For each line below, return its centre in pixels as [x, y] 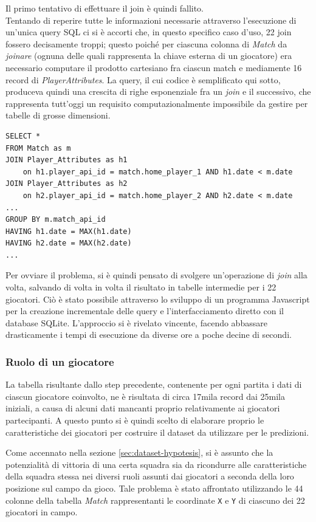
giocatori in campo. [42, 512]
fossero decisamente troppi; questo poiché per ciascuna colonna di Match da [146, 43]
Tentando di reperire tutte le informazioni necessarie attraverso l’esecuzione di [151, 20]
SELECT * [23, 136]
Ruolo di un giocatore [60, 361]
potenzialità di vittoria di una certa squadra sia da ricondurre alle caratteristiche [156, 464]
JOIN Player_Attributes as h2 [67, 184]
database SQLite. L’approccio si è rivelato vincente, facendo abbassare [136, 322]
